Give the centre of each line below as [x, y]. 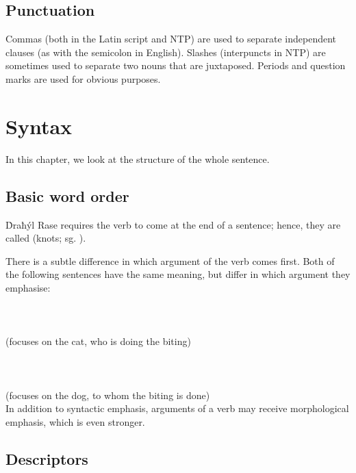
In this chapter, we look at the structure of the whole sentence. [138, 158]
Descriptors [47, 458]
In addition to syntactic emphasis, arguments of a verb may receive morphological [177, 408]
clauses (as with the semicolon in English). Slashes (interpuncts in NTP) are [166, 52]
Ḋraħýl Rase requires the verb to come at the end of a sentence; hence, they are [173, 224]
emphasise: [28, 287]
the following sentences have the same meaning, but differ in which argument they [178, 274]
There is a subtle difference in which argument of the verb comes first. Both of [170, 260]
